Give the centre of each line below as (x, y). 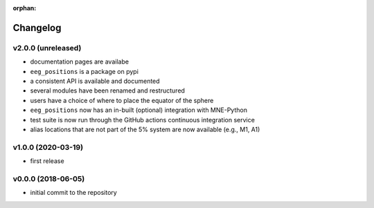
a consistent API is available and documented (95, 81)
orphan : (25, 8)
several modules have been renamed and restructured (107, 91)
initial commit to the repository (73, 193)
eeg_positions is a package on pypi (84, 71)
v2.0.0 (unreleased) (47, 48)
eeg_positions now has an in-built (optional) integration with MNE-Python (139, 110)
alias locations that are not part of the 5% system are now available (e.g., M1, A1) (145, 129)
